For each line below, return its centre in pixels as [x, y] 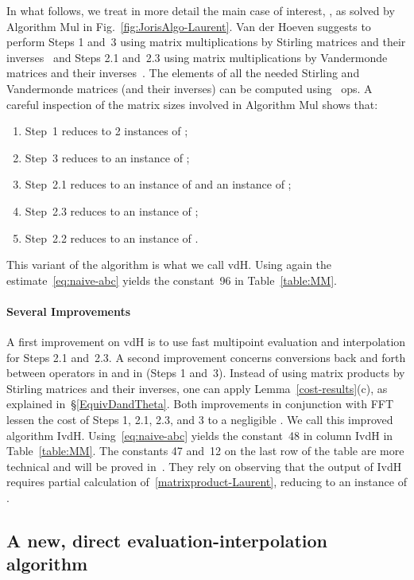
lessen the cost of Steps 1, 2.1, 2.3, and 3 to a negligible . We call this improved [200, 420]
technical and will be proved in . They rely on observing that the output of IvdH [204, 466]
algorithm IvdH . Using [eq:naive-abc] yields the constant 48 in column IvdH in [200, 435]
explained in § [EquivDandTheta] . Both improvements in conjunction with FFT [200, 404]
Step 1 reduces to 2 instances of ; [106, 131]
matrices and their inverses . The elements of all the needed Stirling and [183, 73]
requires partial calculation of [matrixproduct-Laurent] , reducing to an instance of [207, 482]
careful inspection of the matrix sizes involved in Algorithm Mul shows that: [192, 104]
